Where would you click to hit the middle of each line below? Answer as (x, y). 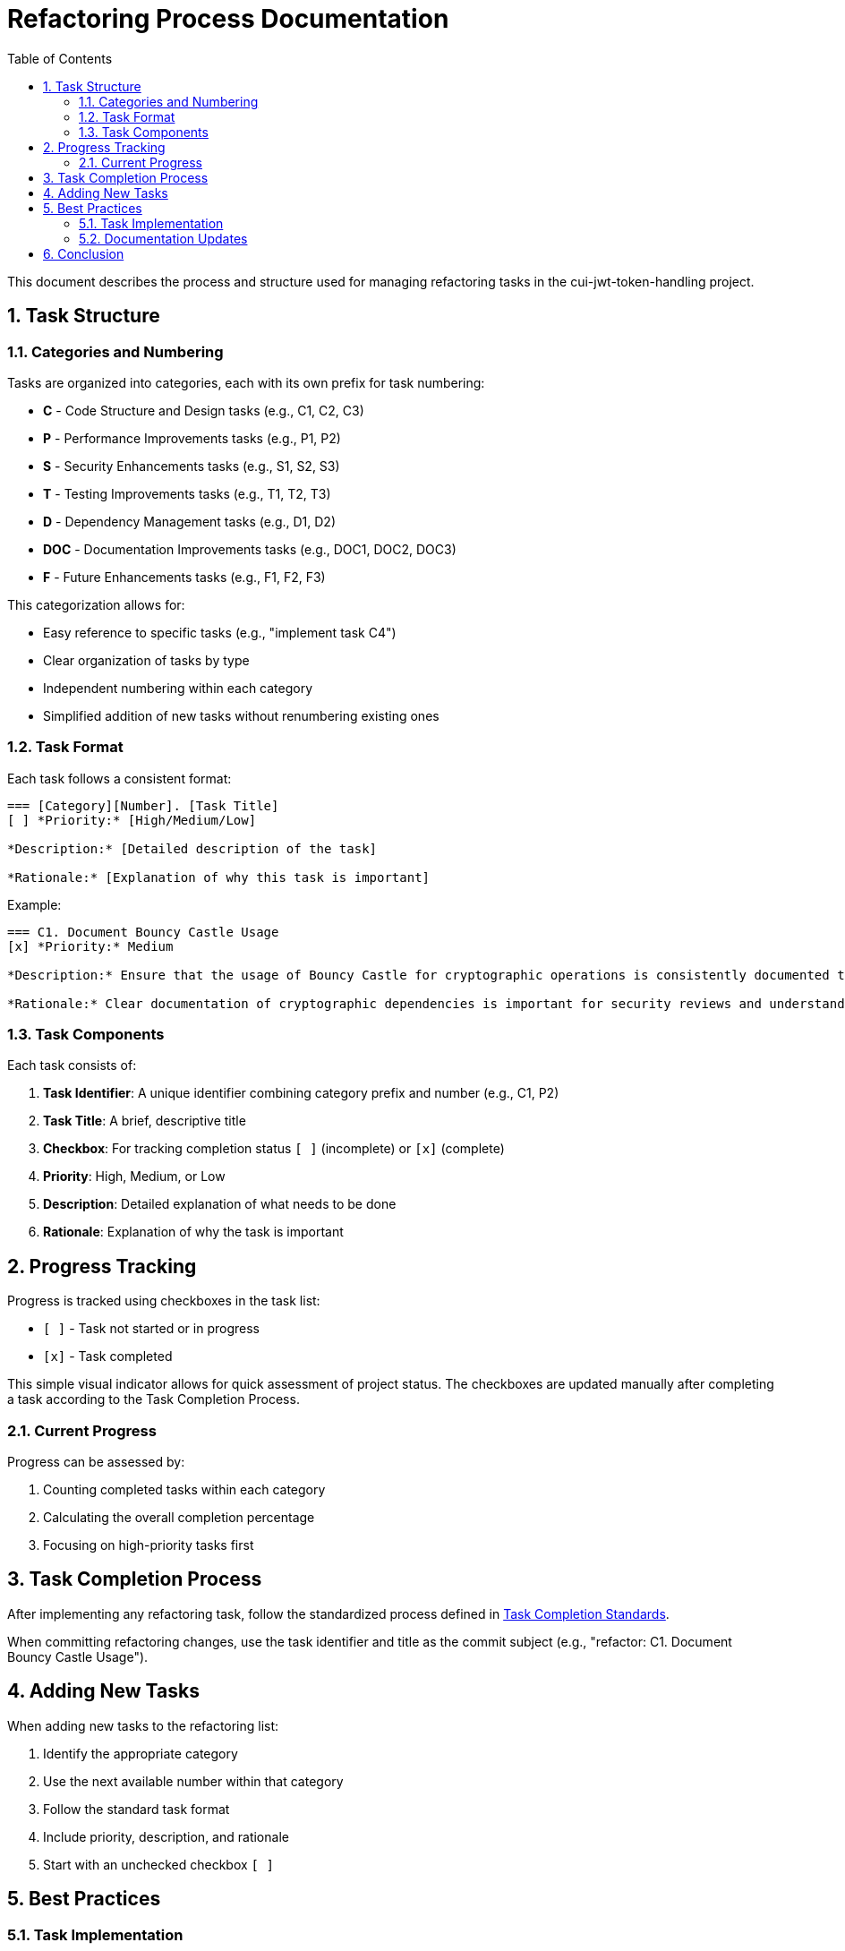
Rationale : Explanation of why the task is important (193, 1232)
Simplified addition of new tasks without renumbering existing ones (241, 715)
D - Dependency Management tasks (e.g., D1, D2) (190, 521)
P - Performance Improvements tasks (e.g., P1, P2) (192, 438)
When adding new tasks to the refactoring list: (143, 1725)
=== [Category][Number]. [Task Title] (143, 805)
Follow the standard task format (137, 1809)
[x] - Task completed (108, 1356)
